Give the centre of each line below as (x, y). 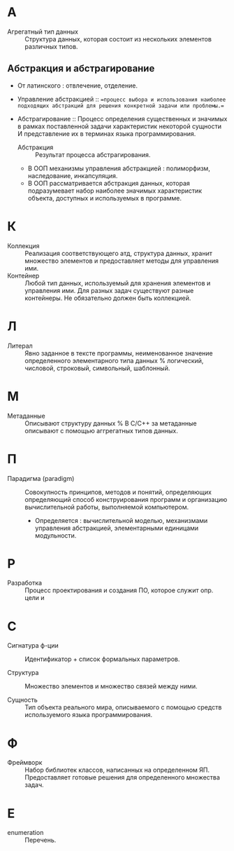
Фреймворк (25, 763)
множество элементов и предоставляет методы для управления (122, 261)
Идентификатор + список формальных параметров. (102, 659)
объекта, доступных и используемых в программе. (104, 198)
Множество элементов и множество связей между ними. (111, 686)
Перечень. (41, 840)
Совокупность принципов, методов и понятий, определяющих (118, 492)
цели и (35, 598)
